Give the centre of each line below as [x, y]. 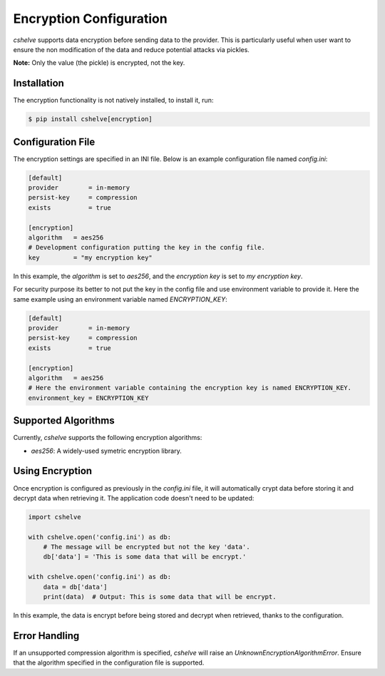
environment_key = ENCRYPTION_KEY [88, 398]
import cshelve [55, 517]
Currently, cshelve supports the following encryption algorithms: [108, 438]
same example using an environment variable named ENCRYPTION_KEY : [120, 299]
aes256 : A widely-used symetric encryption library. [106, 451]
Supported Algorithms [64, 421]
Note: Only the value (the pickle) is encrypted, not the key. [99, 63]
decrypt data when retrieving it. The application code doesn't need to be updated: [134, 498]
